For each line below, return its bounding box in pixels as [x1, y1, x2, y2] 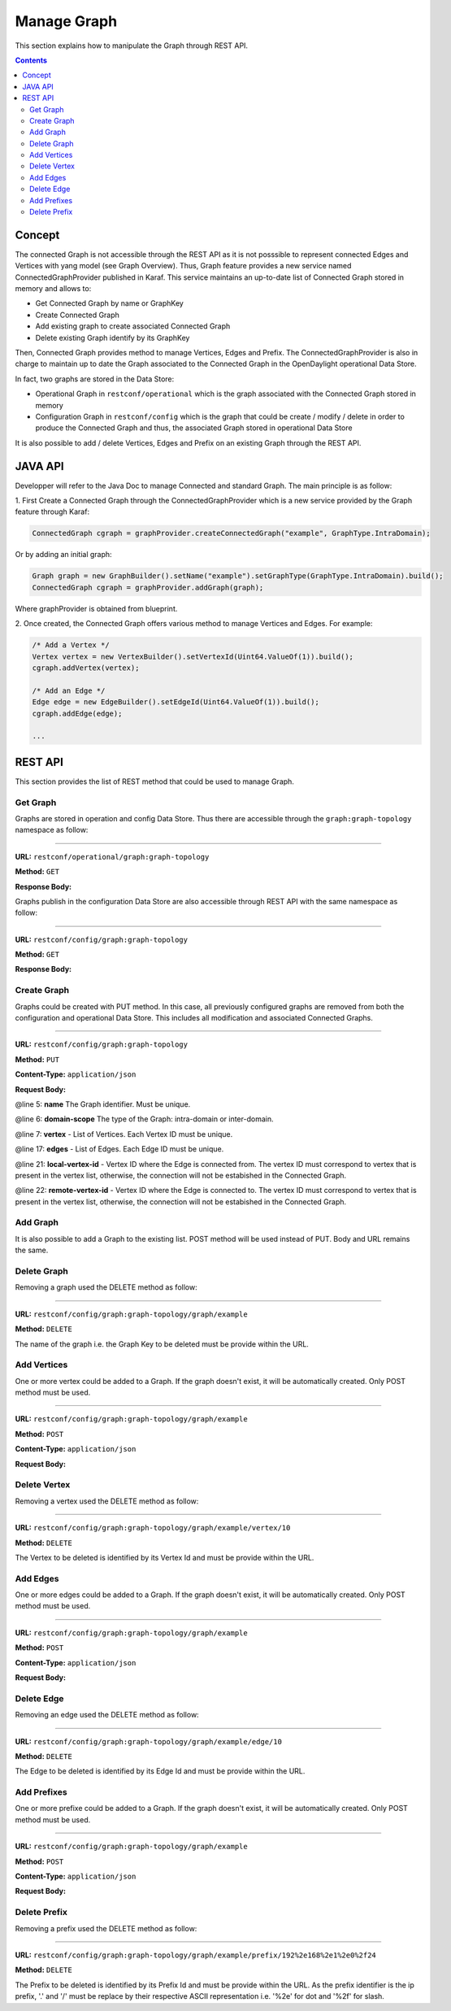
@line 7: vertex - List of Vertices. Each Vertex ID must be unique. [15, 1129, 233, 1138]
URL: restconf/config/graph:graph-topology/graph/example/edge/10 [15, 1736, 282, 1746]
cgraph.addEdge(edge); [32, 708, 123, 718]
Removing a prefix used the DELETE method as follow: [15, 1923, 197, 1933]
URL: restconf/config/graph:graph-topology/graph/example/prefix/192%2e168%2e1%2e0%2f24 [15, 1950, 377, 1960]
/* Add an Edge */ [32, 686, 106, 695]
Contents [15, 55, 48, 65]
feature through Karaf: [15, 507, 89, 516]
